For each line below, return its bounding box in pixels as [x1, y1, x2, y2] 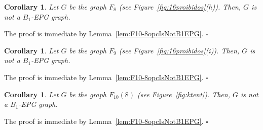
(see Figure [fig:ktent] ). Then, [137, 89, 230, 99]
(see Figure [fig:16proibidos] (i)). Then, [119, 45, 240, 55]
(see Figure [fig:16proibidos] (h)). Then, [119, 2, 241, 12]
